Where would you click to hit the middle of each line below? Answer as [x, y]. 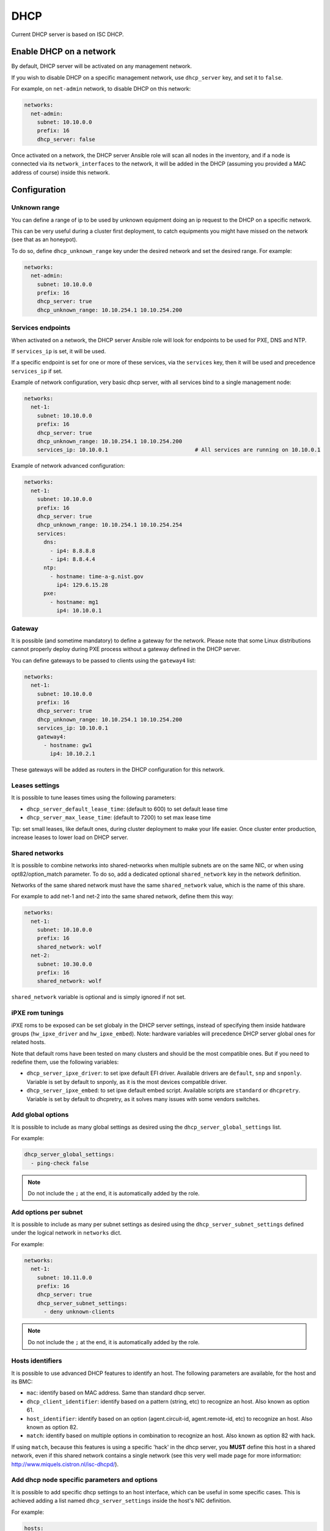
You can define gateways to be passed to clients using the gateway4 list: [104, 660]
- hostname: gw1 [68, 745]
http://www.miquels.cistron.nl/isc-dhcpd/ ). [65, 1464]
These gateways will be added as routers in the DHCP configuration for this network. [118, 770]
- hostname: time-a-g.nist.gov [97, 576]
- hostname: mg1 [74, 602]
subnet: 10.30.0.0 [64, 964]
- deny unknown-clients [79, 1312]
